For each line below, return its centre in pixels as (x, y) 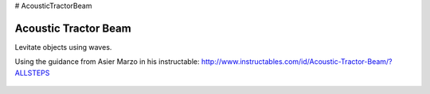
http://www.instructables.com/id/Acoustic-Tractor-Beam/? (297, 62)
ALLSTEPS (32, 73)
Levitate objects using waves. (63, 47)
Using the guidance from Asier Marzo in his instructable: (107, 62)
